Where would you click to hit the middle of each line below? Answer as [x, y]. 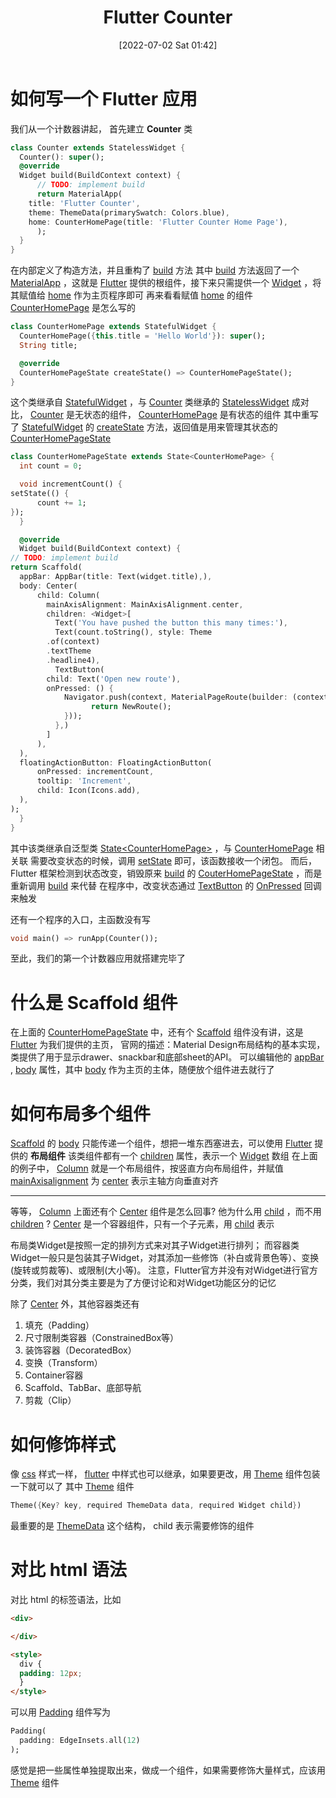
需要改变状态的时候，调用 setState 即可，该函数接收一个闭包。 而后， [173, 860]
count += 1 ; [61, 502]
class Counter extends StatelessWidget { [98, 147]
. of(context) [73, 642]
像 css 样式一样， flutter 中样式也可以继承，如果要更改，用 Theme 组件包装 [165, 1474]
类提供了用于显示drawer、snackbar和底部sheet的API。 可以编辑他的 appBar [167, 1057]
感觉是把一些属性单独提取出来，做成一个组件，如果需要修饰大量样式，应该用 [168, 1770]
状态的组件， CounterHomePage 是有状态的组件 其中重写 [201, 415]
